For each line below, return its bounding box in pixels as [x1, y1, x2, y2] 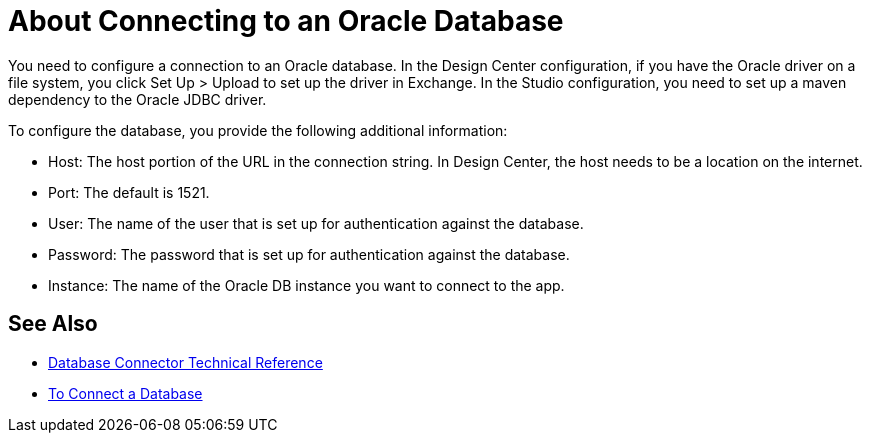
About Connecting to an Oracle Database [8, 4, 564, 38]
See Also [8, 311, 98, 337]
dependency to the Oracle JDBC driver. [8, 90, 267, 108]
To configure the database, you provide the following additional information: [8, 121, 508, 139]
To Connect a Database [48, 384, 203, 402]
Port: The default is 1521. [48, 183, 210, 201]
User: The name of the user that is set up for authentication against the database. [48, 214, 584, 232]
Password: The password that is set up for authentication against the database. [48, 245, 570, 263]
